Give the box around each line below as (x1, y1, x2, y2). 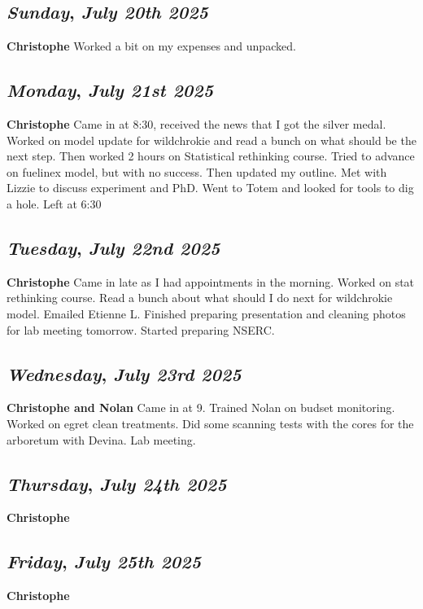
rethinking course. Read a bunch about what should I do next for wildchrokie (7, 289, 393, 306)
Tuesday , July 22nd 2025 (7, 234, 220, 260)
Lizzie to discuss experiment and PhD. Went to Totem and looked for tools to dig (7, 179, 414, 196)
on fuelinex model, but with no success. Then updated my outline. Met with (7, 163, 387, 180)
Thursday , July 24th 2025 (7, 471, 227, 496)
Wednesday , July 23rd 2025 (7, 361, 242, 386)
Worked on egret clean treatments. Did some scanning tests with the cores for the (7, 414, 414, 432)
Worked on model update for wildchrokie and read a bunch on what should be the (7, 131, 416, 148)
